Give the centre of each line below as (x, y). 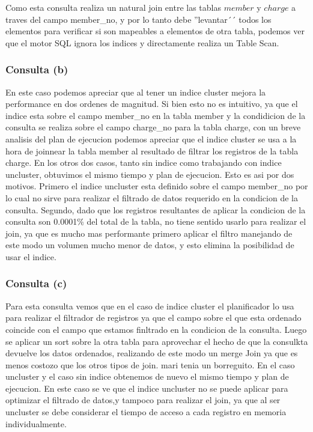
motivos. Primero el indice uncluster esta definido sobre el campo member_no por (157, 186)
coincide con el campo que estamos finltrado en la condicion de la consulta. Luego (156, 329)
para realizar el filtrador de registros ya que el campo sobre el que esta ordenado (153, 318)
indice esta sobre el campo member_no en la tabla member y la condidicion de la (156, 115)
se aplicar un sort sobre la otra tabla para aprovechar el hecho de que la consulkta (157, 341)
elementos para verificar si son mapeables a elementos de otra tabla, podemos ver (155, 31)
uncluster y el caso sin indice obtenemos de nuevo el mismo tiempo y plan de (147, 376)
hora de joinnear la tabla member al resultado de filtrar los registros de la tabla (152, 151)
